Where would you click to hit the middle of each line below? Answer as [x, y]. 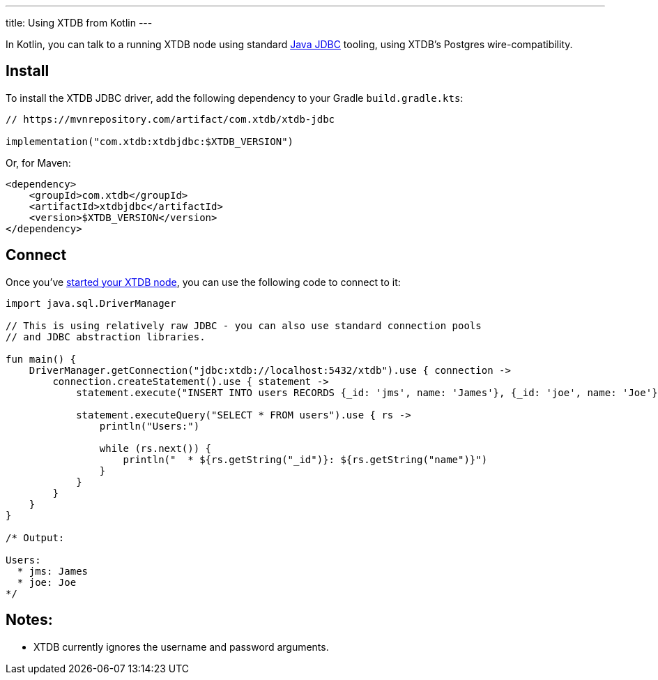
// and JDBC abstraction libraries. [106, 337]
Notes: [29, 620]
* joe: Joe [47, 582]
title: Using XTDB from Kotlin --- [79, 23]
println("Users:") [150, 426]
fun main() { [41, 359]
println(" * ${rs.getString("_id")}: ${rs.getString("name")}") [305, 459]
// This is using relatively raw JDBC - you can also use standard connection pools [244, 325]
